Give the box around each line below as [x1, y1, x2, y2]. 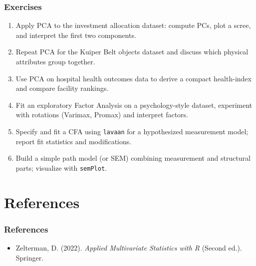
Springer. [15, 252, 44, 263]
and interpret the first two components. [15, 29, 136, 40]
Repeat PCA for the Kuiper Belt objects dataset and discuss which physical [15, 46, 249, 57]
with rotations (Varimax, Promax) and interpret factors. [15, 109, 188, 120]
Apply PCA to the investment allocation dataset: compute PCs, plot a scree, [15, 20, 251, 30]
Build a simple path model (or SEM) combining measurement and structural [15, 153, 251, 163]
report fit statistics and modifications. [15, 136, 132, 146]
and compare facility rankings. [15, 83, 109, 93]
